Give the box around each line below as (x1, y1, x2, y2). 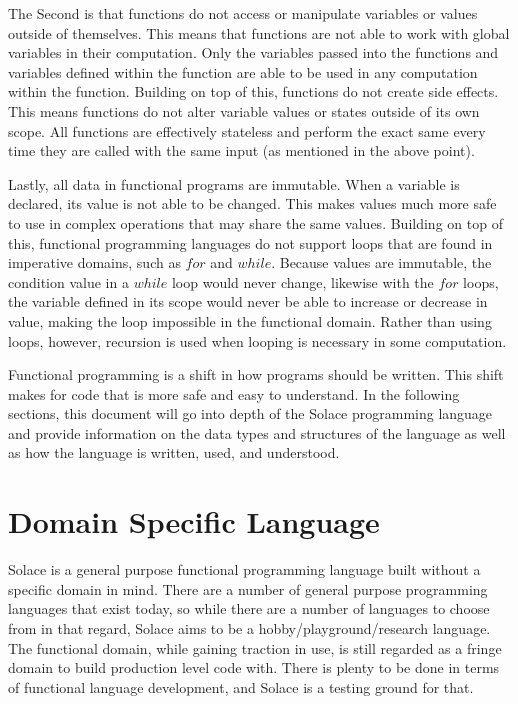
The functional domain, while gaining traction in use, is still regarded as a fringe (8, 637, 502, 658)
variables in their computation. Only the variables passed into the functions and (8, 42, 499, 63)
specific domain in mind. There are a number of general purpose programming (8, 578, 488, 599)
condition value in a (8, 271, 129, 292)
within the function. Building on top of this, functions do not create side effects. (8, 81, 499, 102)
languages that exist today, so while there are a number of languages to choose (8, 598, 490, 619)
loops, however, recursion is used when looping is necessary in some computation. (8, 330, 507, 351)
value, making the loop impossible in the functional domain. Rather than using (8, 310, 492, 331)
